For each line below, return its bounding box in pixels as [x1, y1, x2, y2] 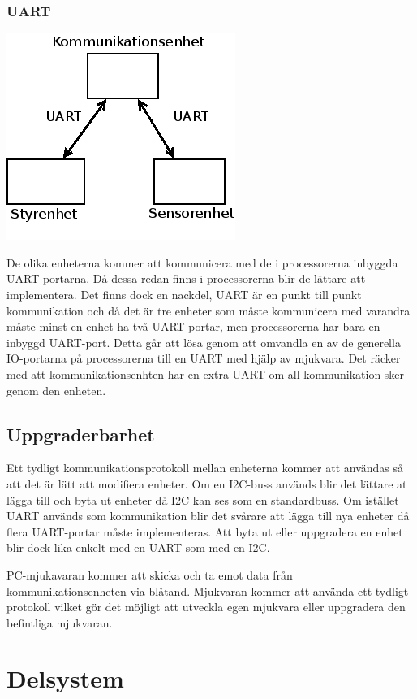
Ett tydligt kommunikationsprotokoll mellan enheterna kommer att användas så [6, 459, 404, 476]
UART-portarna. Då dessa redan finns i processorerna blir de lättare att [6, 270, 366, 287]
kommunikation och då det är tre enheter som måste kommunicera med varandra [6, 302, 411, 319]
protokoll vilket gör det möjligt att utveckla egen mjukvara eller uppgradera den [6, 598, 406, 615]
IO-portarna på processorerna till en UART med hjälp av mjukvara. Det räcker [6, 349, 401, 367]
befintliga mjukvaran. [6, 614, 113, 631]
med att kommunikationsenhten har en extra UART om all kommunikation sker [6, 365, 405, 382]
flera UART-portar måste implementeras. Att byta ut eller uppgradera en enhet [6, 523, 403, 540]
